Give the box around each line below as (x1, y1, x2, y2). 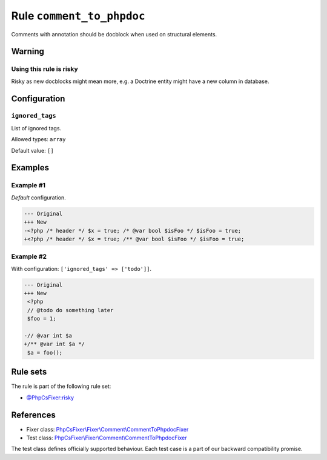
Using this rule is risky (11, 65, 78, 73)
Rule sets (11, 367, 47, 377)
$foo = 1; (27, 315, 56, 322)
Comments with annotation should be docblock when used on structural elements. (11, 30, 217, 38)
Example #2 (11, 252, 47, 261)
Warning (11, 46, 45, 57)
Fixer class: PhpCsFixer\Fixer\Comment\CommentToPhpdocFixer (26, 425, 189, 433)
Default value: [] (11, 147, 54, 154)
